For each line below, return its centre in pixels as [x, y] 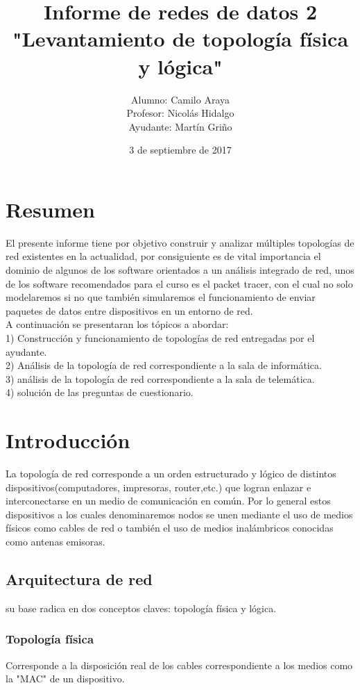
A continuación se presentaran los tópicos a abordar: [117, 324]
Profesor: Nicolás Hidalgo [180, 113]
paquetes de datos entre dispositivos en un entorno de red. [129, 310]
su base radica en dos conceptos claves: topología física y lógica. [141, 608]
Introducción [68, 440]
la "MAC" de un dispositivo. [65, 679]
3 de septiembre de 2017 [180, 150]
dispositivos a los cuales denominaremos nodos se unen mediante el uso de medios [179, 514]
